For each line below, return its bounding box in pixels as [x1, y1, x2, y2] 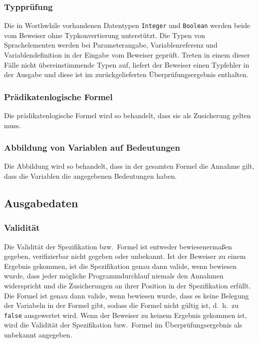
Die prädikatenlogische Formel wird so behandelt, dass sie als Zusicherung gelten [4, 110, 251, 121]
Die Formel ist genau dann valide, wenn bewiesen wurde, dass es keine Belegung [4, 290, 249, 300]
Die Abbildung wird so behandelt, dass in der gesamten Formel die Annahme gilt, [4, 161, 255, 171]
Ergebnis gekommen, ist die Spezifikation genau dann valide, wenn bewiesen [4, 260, 237, 271]
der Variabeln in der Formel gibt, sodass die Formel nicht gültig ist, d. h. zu [4, 300, 239, 310]
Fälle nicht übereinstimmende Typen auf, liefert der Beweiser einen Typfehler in [4, 59, 250, 70]
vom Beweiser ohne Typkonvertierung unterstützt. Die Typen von [4, 30, 205, 40]
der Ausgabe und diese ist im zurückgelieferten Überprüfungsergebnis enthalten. [4, 69, 249, 80]
